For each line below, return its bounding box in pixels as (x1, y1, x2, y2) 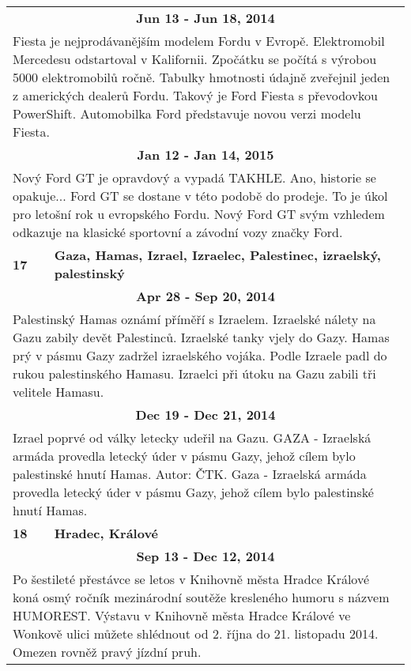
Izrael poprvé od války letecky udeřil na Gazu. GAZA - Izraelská (13, 428, 371, 447)
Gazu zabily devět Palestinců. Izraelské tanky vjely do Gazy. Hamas (13, 328, 390, 346)
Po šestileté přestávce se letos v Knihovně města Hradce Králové (13, 570, 370, 588)
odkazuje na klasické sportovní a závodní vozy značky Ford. (13, 223, 343, 241)
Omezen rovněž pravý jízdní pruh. (13, 643, 202, 661)
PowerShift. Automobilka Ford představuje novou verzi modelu (13, 104, 361, 123)
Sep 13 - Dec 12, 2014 (136, 547, 275, 565)
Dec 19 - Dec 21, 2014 (135, 405, 276, 424)
